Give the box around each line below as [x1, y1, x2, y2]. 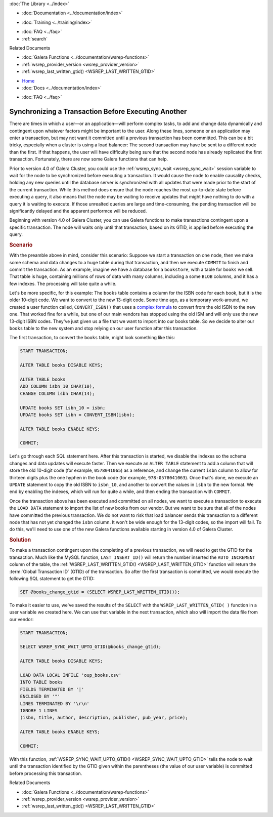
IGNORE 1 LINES [20, 708, 58, 713]
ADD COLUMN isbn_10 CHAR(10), [20, 384, 95, 389]
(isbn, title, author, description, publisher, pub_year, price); [20, 715, 188, 721]
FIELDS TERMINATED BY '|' [20, 686, 84, 692]
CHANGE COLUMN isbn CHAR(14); [20, 390, 95, 396]
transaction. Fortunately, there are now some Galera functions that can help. [9, 156, 168, 162]
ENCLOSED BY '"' [20, 693, 61, 700]
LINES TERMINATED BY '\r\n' [20, 701, 89, 706]
